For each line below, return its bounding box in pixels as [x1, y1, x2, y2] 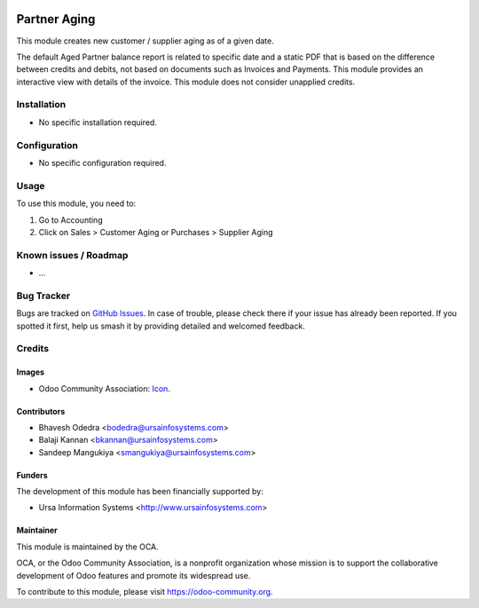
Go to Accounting [38, 214, 103, 225]
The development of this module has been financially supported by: [16, 486, 263, 497]
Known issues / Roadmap [16, 249, 129, 261]
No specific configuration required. [38, 157, 167, 168]
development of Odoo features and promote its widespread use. [16, 570, 251, 580]
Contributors [16, 406, 66, 416]
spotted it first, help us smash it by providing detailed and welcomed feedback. [16, 320, 305, 331]
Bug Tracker [16, 289, 71, 302]
